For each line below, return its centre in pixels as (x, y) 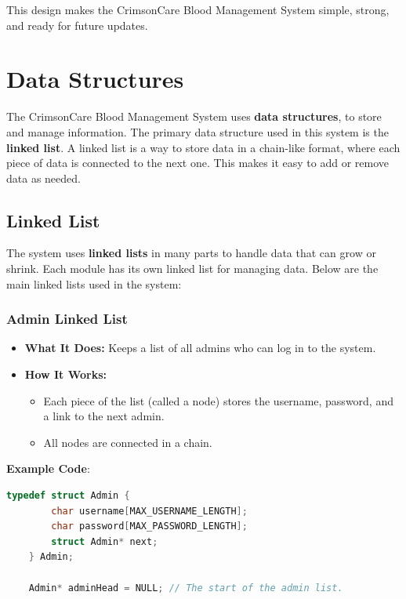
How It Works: (66, 374)
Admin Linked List (67, 319)
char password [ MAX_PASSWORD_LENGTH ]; (149, 526)
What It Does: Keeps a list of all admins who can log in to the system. (200, 348)
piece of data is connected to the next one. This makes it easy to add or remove (198, 163)
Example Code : (48, 468)
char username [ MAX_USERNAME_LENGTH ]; (149, 511)
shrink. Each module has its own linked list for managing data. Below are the (192, 269)
